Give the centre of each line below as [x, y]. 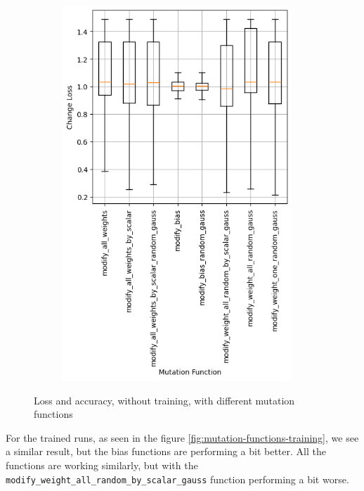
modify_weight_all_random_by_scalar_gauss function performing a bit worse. [177, 479]
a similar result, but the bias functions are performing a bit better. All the [166, 451]
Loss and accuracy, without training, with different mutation [164, 400]
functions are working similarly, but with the [102, 465]
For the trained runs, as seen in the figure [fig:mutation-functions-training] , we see [182, 437]
